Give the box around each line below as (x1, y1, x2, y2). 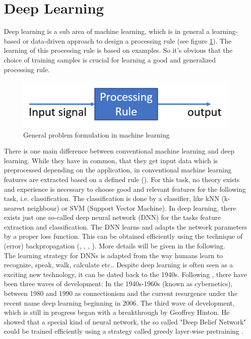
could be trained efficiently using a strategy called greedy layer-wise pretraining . (4, 326, 244, 336)
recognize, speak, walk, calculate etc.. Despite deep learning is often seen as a (4, 260, 233, 270)
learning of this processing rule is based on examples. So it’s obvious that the (4, 45, 233, 55)
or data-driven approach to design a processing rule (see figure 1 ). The (22, 35, 232, 46)
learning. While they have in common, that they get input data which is (4, 155, 218, 165)
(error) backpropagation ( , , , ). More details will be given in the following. (4, 241, 225, 251)
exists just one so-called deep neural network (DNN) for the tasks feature (4, 212, 221, 222)
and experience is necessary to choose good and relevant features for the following (4, 184, 246, 194)
